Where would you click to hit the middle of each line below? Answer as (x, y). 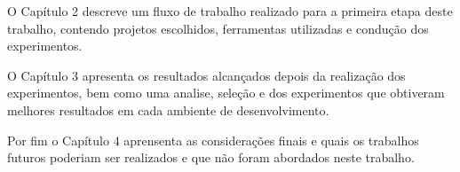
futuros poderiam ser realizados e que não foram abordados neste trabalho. (211, 157)
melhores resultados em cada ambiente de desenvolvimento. (168, 109)
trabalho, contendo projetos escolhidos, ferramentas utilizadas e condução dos (218, 28)
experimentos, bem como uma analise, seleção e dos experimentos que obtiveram (226, 93)
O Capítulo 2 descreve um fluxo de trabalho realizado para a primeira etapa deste (230, 11)
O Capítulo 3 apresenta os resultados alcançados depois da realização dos (206, 75)
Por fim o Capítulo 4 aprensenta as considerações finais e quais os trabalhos (213, 140)
